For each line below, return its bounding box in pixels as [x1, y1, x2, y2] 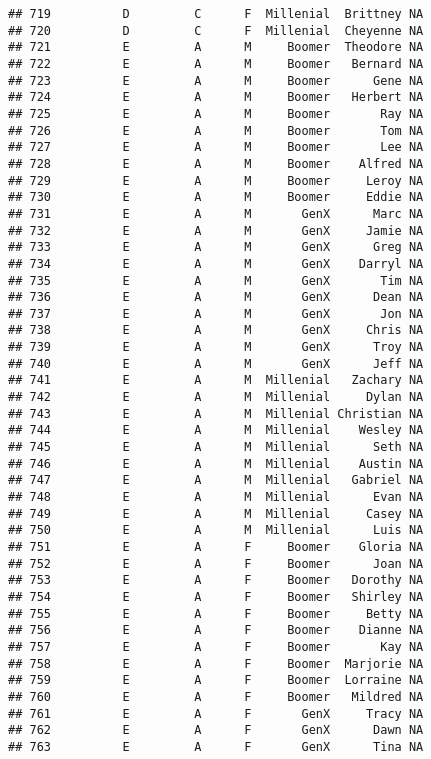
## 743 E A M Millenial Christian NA [8, 406, 424, 421]
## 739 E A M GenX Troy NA [8, 340, 424, 355]
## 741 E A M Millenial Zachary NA [8, 373, 424, 388]
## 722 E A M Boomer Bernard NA [8, 56, 424, 71]
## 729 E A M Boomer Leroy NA [8, 173, 424, 188]
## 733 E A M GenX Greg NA [8, 240, 424, 255]
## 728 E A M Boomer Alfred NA [8, 156, 424, 171]
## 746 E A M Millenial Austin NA [8, 456, 424, 471]
